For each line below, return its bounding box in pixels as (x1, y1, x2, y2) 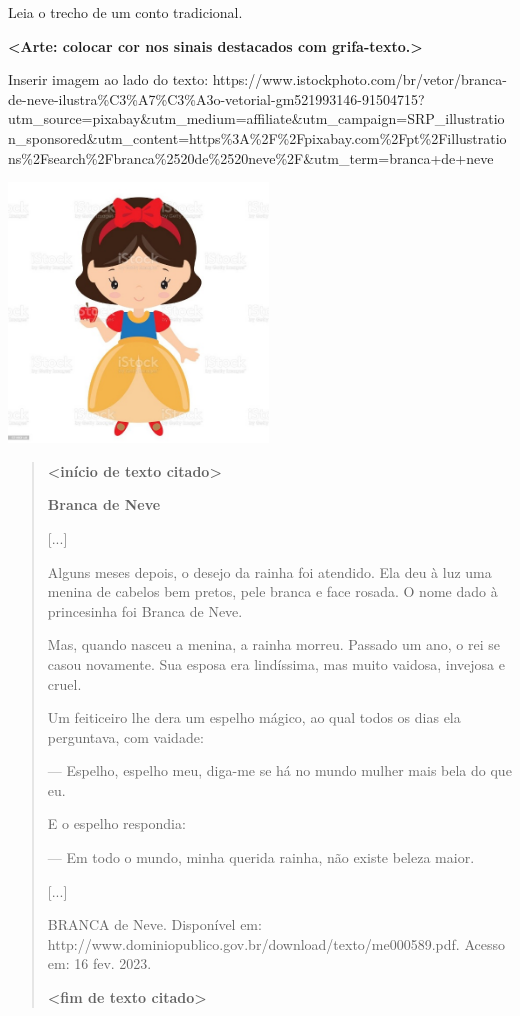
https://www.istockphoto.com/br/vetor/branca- (212, 69, 507, 90)
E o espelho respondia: (47, 813, 186, 834)
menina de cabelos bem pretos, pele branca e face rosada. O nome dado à (47, 581, 498, 602)
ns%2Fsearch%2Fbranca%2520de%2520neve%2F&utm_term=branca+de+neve (8, 147, 494, 168)
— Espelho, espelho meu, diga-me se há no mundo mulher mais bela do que (47, 760, 512, 781)
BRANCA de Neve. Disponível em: (47, 914, 262, 935)
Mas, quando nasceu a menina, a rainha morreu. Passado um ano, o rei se (47, 634, 501, 655)
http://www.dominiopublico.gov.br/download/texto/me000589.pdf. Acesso (47, 933, 505, 954)
